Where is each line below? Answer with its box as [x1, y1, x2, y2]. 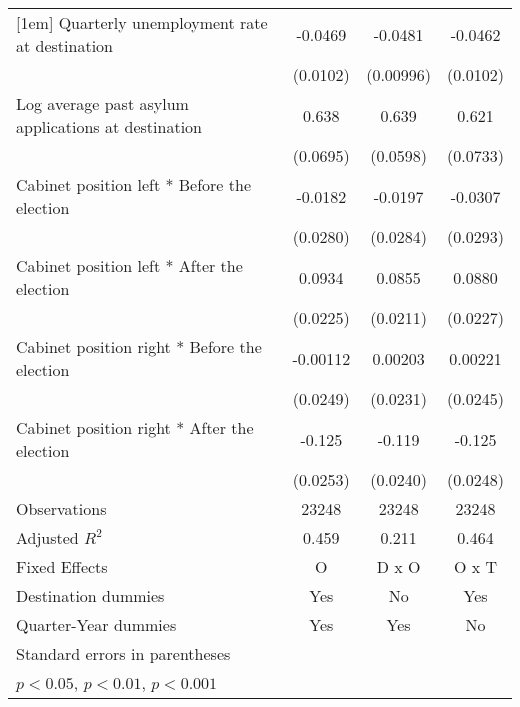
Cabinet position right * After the [16, 416, 254, 439]
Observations [16, 497, 107, 520]
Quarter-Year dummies [16, 613, 177, 636]
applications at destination [16, 115, 202, 138]
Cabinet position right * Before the [16, 335, 262, 358]
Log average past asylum [16, 92, 189, 115]
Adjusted [16, 526, 79, 549]
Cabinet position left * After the [16, 254, 243, 277]
